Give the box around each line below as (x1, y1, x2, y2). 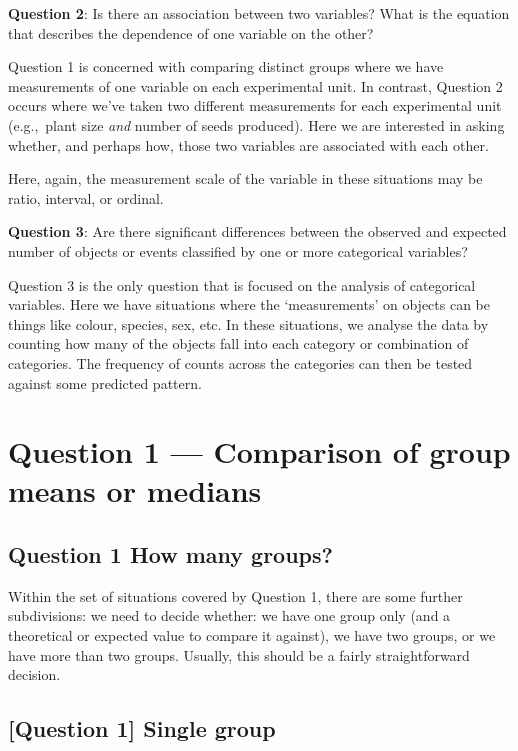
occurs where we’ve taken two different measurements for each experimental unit (8, 95, 502, 116)
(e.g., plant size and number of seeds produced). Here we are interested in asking (8, 114, 505, 135)
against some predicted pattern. (8, 372, 202, 393)
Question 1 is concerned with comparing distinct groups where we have (8, 56, 444, 77)
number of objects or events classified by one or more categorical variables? (8, 240, 468, 261)
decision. (8, 664, 61, 685)
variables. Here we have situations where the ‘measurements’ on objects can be (8, 294, 490, 315)
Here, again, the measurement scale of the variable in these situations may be (8, 168, 483, 189)
